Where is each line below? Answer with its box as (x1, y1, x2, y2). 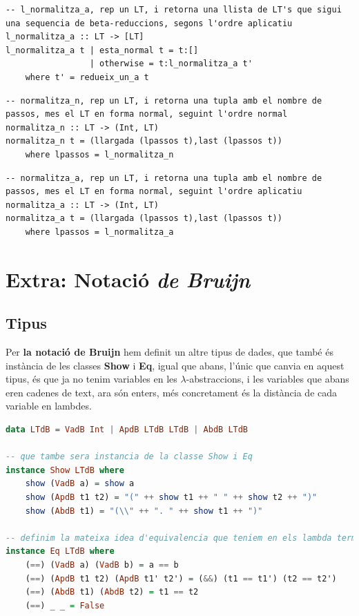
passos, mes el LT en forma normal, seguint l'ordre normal (6, 109, 288, 119)
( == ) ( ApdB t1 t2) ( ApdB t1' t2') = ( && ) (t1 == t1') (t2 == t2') (25, 573, 337, 584)
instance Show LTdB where (6, 465, 124, 475)
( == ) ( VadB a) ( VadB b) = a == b (25, 559, 179, 570)
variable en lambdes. (6, 398, 92, 413)
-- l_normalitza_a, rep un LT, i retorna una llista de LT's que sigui (6, 5, 342, 15)
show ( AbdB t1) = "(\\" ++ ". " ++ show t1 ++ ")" (25, 506, 263, 516)
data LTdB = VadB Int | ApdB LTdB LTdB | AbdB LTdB (6, 425, 249, 435)
